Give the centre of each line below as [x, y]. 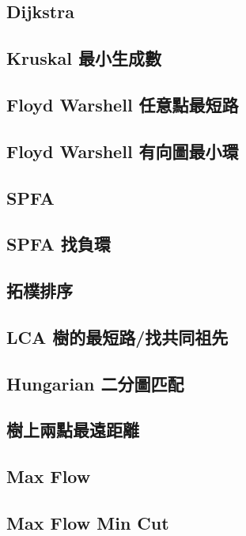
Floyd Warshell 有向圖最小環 [123, 151]
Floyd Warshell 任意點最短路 [123, 104]
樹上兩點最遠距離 [73, 430]
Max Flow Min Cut [88, 522]
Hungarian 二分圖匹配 [95, 383]
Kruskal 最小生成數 [84, 58]
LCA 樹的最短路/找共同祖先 [117, 336]
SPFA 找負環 [59, 244]
